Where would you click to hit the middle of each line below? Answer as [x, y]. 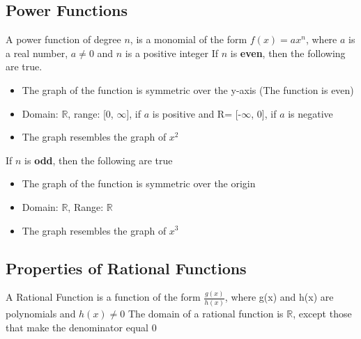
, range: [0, [91, 113]
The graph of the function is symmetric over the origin [139, 183]
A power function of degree [63, 39]
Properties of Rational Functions [126, 268]
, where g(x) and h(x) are [279, 297]
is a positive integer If [172, 53]
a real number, [37, 53]
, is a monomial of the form [189, 39]
